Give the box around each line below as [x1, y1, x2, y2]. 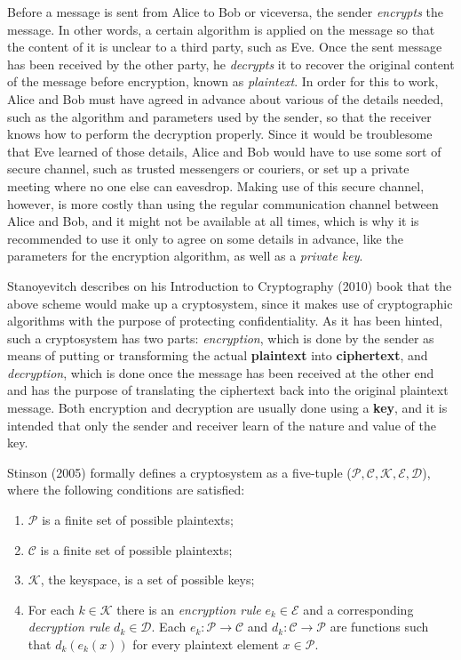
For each [28, 600, 75, 618]
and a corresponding [303, 600, 414, 618]
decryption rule [28, 617, 110, 636]
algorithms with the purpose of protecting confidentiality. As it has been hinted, [7, 311, 443, 330]
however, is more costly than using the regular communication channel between [7, 194, 439, 213]
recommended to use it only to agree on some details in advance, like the [7, 229, 403, 247]
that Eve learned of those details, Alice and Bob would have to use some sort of [7, 141, 441, 160]
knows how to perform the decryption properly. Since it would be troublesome [7, 125, 433, 143]
